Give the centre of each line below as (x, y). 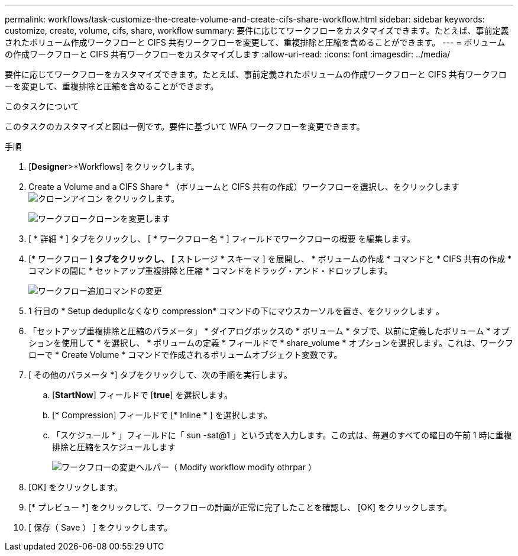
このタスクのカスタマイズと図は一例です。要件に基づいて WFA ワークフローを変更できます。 (185, 126)
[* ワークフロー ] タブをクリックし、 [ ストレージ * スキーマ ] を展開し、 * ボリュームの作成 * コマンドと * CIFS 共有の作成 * (270, 259)
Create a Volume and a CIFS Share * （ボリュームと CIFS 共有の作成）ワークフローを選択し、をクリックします (244, 187)
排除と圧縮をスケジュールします (114, 447)
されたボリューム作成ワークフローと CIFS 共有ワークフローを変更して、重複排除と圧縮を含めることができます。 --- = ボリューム (255, 42)
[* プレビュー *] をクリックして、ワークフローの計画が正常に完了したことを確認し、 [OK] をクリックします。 (240, 507)
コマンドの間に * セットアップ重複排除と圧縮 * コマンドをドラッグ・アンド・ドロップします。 (211, 271)
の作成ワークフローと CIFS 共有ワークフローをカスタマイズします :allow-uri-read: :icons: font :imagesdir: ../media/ (228, 54)
